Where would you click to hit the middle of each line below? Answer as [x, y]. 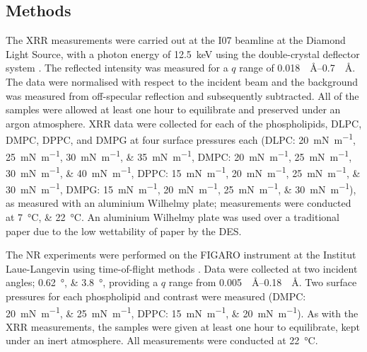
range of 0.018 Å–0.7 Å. [297, 68]
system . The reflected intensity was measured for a [117, 68]
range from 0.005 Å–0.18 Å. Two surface [263, 282]
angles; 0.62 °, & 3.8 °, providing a [82, 282]
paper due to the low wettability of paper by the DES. [124, 231]
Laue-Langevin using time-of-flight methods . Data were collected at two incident [182, 268]
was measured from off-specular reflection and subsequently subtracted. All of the [182, 95]
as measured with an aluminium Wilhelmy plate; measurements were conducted [179, 203]
